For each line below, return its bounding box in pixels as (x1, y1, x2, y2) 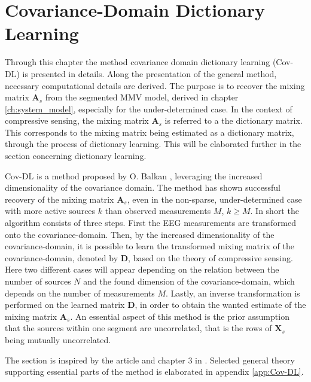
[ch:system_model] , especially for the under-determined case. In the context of (5, 102, 292, 115)
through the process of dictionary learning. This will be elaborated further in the (5, 137, 301, 150)
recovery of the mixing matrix (5, 192, 114, 205)
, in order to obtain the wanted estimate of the (135, 298, 306, 311)
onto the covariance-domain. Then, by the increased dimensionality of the (5, 228, 275, 240)
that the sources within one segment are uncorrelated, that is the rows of (5, 322, 272, 334)
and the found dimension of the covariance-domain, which (83, 275, 295, 287)
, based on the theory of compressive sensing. (128, 251, 293, 264)
